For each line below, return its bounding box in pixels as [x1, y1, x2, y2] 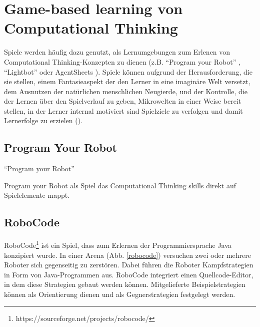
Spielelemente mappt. [4, 190, 70, 200]
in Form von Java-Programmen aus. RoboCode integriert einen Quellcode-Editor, [4, 269, 253, 279]
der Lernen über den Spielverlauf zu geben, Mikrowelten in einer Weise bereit [4, 96, 241, 106]
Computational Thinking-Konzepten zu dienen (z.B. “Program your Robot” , [4, 56, 240, 67]
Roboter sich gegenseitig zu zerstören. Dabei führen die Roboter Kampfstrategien [4, 259, 253, 270]
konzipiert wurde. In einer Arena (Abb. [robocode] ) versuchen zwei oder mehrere [4, 249, 251, 260]
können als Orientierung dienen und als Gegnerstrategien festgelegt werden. [4, 288, 235, 299]
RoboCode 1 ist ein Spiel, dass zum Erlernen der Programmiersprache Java [4, 238, 231, 250]
